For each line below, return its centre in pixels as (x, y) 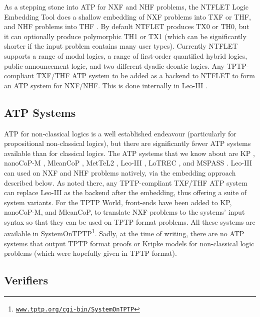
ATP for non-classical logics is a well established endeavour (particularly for (120, 133)
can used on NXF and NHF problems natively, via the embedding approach (120, 172)
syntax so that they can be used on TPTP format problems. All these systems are (130, 221)
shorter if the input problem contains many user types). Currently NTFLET (121, 46)
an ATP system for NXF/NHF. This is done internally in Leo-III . (106, 85)
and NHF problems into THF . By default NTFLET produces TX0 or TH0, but (127, 26)
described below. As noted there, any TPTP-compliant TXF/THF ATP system (126, 182)
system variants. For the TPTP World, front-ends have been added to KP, (118, 202)
